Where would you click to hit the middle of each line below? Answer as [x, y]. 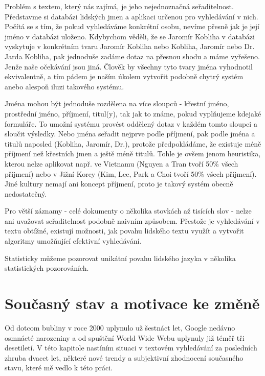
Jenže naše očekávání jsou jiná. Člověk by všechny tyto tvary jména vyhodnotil [129, 66]
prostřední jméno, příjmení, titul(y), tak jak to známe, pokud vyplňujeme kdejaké [133, 113]
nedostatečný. [26, 193]
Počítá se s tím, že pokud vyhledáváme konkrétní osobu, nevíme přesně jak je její [132, 26]
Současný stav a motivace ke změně [132, 303]
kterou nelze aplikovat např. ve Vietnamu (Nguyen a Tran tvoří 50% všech [122, 163]
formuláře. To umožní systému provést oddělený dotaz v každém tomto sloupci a [131, 123]
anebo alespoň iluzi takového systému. [64, 86]
